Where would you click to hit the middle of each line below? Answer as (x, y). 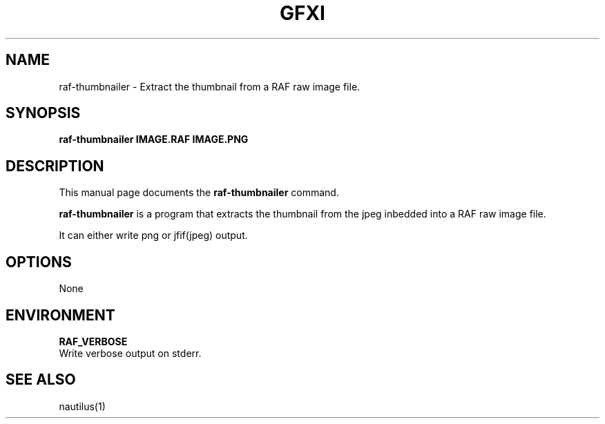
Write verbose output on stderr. (130, 353)
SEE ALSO (41, 380)
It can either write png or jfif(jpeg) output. (153, 235)
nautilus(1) (82, 406)
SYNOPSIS (43, 113)
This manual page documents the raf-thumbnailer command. (199, 193)
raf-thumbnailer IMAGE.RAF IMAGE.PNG (154, 139)
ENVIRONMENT (60, 315)
